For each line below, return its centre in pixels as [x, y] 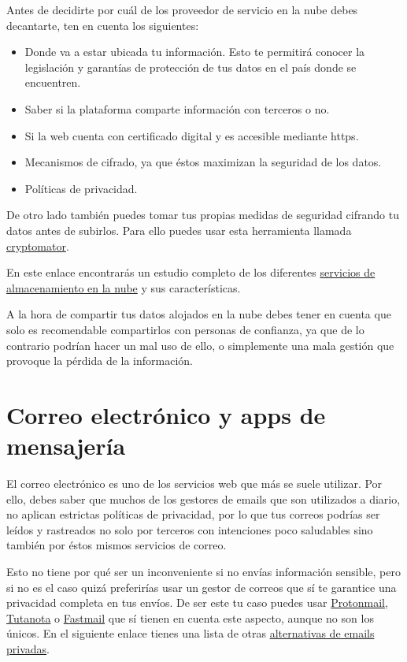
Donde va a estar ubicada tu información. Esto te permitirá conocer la [195, 52]
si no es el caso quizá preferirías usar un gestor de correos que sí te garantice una [202, 587]
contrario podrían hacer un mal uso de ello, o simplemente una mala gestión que [200, 345]
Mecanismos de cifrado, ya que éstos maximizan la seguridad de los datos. [203, 162]
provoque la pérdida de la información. [100, 361]
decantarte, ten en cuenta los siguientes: [103, 25]
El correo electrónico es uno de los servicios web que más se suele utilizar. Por [194, 483]
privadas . [28, 648]
